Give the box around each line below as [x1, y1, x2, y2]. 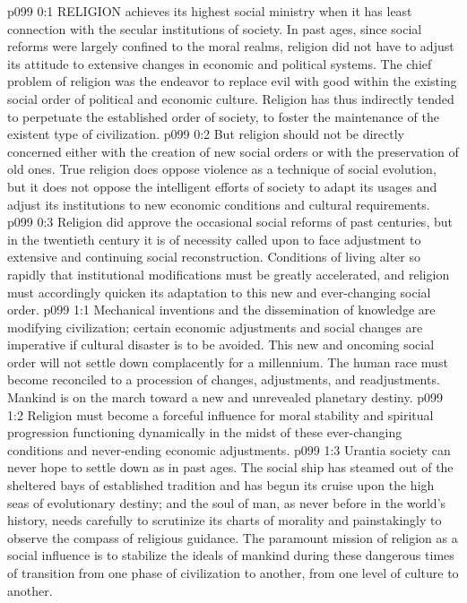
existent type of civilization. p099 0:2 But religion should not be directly [7, 125, 405, 143]
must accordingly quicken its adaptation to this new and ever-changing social [7, 282, 431, 301]
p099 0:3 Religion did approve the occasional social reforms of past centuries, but [7, 212, 453, 231]
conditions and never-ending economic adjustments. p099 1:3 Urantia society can [7, 440, 451, 459]
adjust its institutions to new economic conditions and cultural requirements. [7, 194, 430, 213]
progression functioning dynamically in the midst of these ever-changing [7, 423, 402, 442]
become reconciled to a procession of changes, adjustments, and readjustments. [7, 370, 440, 389]
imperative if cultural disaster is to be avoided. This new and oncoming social [7, 335, 435, 354]
